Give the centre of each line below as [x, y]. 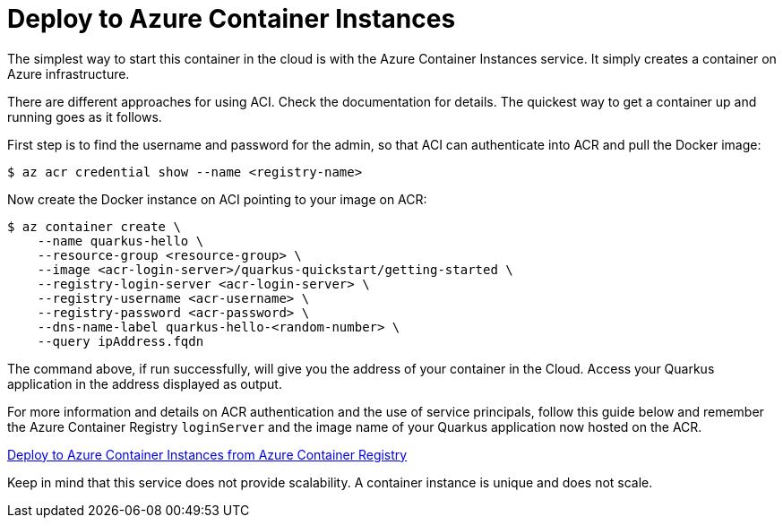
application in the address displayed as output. [145, 383]
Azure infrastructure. [69, 73]
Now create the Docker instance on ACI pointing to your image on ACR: [217, 199]
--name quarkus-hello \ [120, 241]
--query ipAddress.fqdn [120, 341]
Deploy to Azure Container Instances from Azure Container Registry [207, 454]
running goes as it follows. [85, 116]
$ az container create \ [94, 226]
